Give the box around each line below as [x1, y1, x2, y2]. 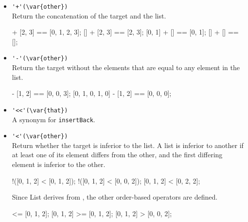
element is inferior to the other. [12, 159, 106, 169]
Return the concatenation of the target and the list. [12, 10, 166, 20]
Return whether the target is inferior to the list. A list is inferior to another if [12, 140, 244, 150]
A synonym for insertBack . [12, 114, 95, 124]
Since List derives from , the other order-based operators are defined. [12, 192, 218, 202]
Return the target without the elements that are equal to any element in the [12, 62, 240, 73]
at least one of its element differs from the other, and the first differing [12, 149, 223, 160]
